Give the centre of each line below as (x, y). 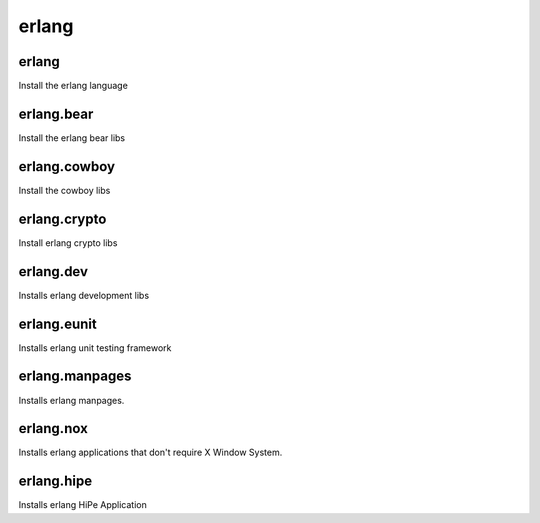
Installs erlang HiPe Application (82, 505)
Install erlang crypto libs (68, 242)
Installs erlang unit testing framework (95, 347)
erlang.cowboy (66, 166)
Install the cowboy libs (64, 190)
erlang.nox (53, 428)
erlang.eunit (57, 323)
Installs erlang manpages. (71, 400)
